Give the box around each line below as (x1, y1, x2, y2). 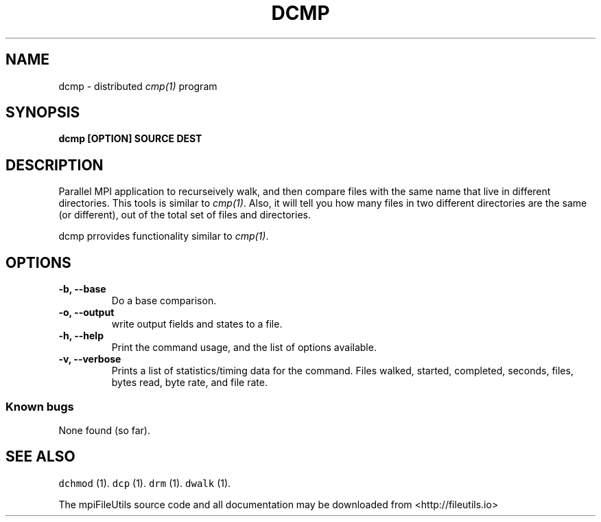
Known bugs (5, 399, 74, 413)
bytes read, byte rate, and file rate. (111, 376, 268, 389)
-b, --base (58, 283, 106, 295)
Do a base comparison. (111, 295, 217, 307)
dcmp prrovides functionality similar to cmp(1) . (58, 230, 269, 242)
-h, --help (58, 330, 104, 342)
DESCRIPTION (5, 156, 104, 174)
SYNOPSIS (5, 104, 80, 122)
